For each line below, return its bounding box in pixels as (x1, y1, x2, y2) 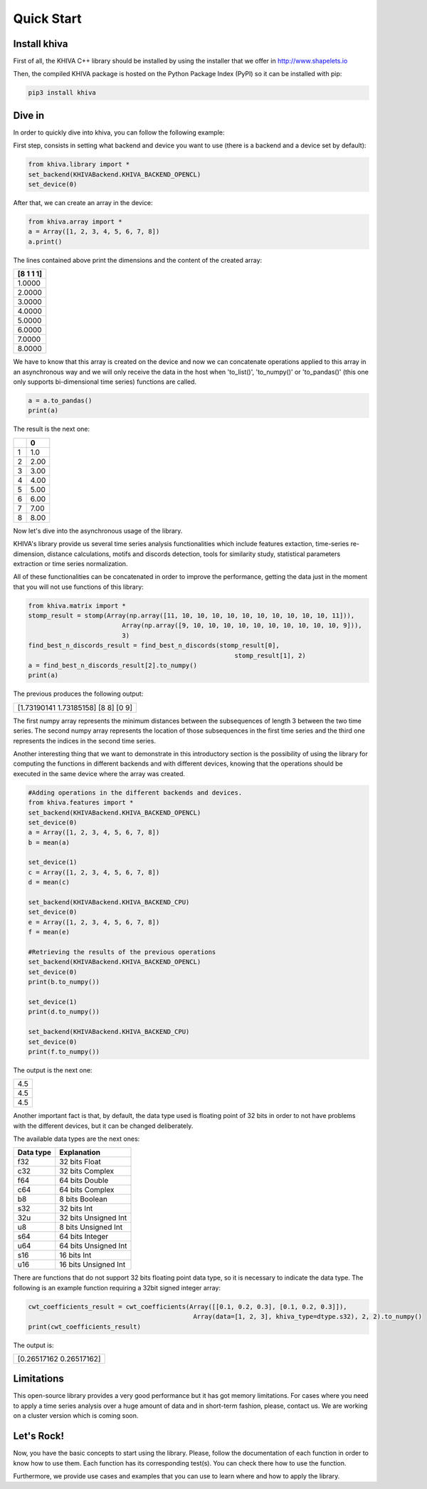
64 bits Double (59, 1176, 109, 1186)
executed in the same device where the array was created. (13, 769, 185, 778)
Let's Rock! (13, 1430, 64, 1442)
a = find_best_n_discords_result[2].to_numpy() (28, 662, 197, 669)
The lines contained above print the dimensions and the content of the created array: (13, 256, 263, 264)
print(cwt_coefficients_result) (28, 1322, 142, 1331)
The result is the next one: (13, 424, 90, 434)
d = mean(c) (28, 878, 70, 887)
